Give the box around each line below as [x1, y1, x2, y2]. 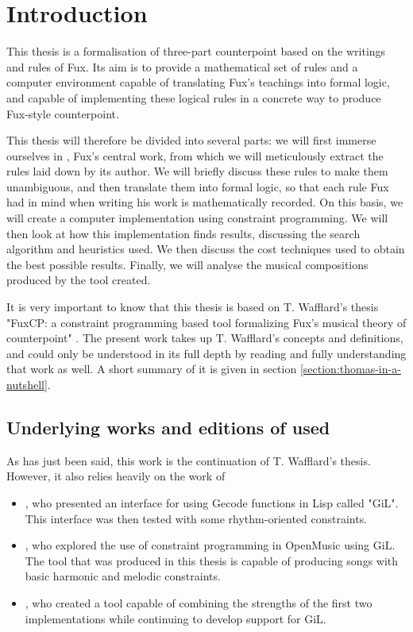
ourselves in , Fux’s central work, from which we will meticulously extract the [6, 147, 384, 164]
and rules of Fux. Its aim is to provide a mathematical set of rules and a [6, 58, 358, 75]
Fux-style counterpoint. [6, 105, 119, 121]
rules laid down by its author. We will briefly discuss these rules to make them [6, 163, 388, 179]
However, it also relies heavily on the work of [6, 468, 226, 484]
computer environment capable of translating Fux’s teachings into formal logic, [6, 74, 390, 91]
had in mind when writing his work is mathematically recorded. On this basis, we [6, 194, 403, 210]
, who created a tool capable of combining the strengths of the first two [25, 594, 372, 611]
